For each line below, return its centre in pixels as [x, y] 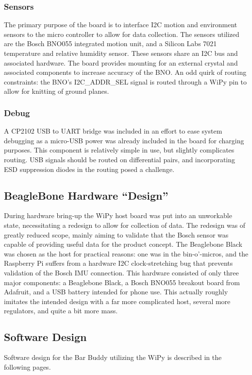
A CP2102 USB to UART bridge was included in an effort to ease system [113, 131]
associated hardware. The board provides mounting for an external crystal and [121, 62]
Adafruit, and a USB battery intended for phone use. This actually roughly [116, 292]
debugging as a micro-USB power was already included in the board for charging [124, 140]
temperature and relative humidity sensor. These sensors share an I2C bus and [121, 53]
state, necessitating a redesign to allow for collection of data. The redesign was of [125, 225]
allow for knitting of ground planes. [57, 91]
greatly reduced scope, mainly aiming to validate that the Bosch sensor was [116, 234]
